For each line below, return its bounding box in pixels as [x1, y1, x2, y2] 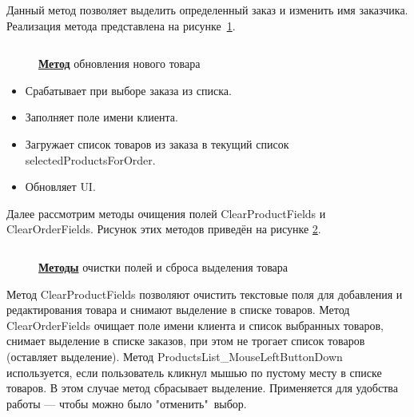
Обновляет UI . [25, 178, 96, 195]
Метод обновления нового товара [38, 55, 201, 72]
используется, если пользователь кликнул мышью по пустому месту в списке [6, 363, 382, 380]
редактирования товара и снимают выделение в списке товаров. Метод [6, 301, 350, 318]
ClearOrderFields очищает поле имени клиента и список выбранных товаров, [6, 316, 384, 333]
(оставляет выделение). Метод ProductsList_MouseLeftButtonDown [6, 347, 343, 364]
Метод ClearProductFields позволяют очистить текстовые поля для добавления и [6, 285, 403, 302]
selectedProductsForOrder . [25, 151, 156, 168]
